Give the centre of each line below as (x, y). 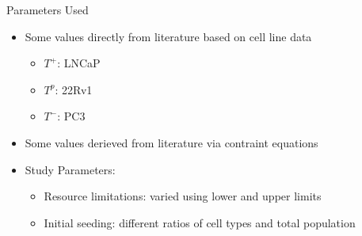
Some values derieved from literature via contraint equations (171, 142)
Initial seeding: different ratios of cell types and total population (200, 222)
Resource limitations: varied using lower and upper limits (183, 196)
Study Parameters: (70, 169)
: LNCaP (79, 63)
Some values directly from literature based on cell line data (168, 36)
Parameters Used (48, 10)
